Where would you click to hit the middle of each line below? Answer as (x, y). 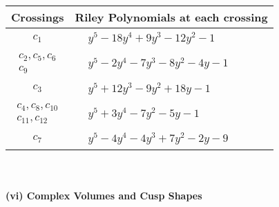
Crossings (38, 17)
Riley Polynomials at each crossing (171, 17)
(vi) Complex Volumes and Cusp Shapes (104, 195)
